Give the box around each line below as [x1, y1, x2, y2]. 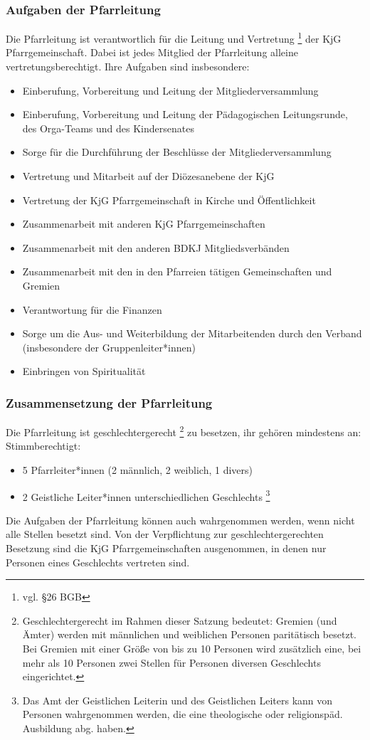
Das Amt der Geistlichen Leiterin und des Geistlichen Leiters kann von [22, 692, 333, 707]
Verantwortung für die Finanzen [22, 302, 162, 317]
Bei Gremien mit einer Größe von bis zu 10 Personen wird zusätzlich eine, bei [22, 641, 361, 656]
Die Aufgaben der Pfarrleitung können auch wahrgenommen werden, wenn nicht [6, 512, 355, 527]
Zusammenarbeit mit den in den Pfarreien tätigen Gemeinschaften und [22, 264, 332, 279]
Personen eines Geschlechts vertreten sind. [6, 554, 190, 569]
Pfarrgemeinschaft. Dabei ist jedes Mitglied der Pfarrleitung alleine [6, 45, 298, 60]
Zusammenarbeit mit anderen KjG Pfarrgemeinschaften [22, 216, 265, 231]
